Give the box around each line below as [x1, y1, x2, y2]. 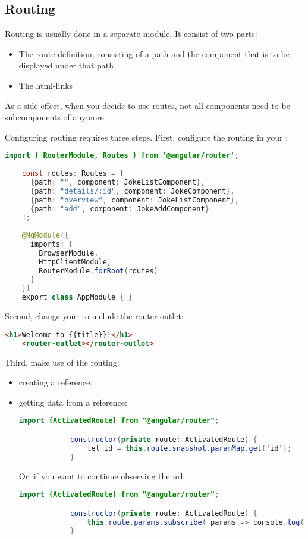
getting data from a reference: [18, 395, 127, 408]
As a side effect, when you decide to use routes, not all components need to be [5, 99, 290, 111]
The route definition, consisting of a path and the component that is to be [18, 47, 290, 60]
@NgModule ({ [21, 231, 69, 240]
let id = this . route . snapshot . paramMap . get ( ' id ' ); [87, 444, 292, 453]
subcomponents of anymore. [5, 111, 106, 123]
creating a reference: [18, 376, 93, 388]
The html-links [18, 79, 73, 91]
